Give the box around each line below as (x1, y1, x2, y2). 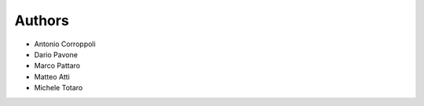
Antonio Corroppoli (34, 39, 96, 49)
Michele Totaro (34, 83, 83, 93)
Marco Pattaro (34, 61, 81, 71)
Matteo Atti (34, 71, 70, 82)
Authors (14, 12, 70, 29)
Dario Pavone (34, 49, 79, 59)
